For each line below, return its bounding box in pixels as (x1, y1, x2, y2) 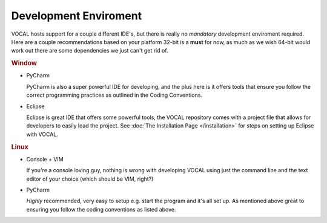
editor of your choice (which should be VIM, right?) (26, 175, 154, 183)
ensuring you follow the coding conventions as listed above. (26, 205, 176, 213)
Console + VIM (26, 155, 64, 163)
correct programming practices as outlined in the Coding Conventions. (26, 91, 203, 99)
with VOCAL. (26, 131, 59, 138)
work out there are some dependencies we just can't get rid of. (11, 47, 169, 54)
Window (11, 59, 38, 68)
